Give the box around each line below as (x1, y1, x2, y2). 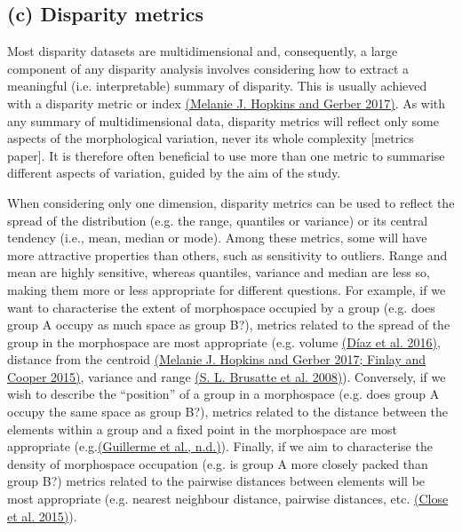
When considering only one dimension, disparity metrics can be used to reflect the (7, 193, 455, 211)
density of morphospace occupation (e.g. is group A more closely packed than (7, 454, 428, 472)
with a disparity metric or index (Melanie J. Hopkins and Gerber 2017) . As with (7, 93, 446, 112)
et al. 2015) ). (7, 506, 77, 525)
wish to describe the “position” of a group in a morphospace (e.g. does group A (7, 385, 440, 403)
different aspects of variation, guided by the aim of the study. (7, 163, 341, 182)
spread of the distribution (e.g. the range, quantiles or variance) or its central (7, 210, 428, 229)
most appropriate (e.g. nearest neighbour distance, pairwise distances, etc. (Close (7, 489, 449, 508)
